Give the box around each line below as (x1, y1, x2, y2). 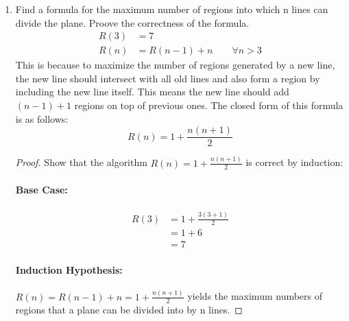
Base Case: (15, 182, 68, 197)
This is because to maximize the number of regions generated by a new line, (15, 58, 335, 72)
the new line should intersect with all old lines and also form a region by (15, 71, 320, 85)
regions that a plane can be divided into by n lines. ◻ (15, 302, 243, 317)
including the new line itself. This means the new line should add (15, 84, 289, 99)
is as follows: (15, 111, 69, 126)
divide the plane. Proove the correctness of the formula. (15, 15, 250, 29)
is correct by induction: (245, 155, 344, 169)
